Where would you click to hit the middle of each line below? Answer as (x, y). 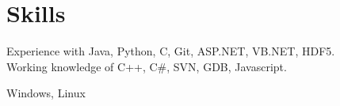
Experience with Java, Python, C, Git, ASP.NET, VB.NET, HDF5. (171, 51)
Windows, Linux (46, 93)
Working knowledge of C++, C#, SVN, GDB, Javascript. (147, 66)
